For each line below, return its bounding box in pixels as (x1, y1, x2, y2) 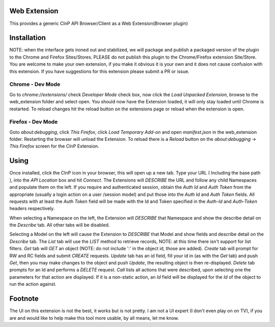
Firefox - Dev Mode (9, 118, 58, 126)
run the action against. (9, 281, 57, 287)
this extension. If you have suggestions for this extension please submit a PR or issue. (9, 68, 189, 74)
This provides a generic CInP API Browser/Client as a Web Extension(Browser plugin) (9, 20, 188, 26)
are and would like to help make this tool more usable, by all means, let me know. (9, 315, 179, 321)
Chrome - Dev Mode (9, 81, 61, 88)
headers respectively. (9, 205, 55, 212)
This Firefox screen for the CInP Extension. (9, 143, 99, 150)
